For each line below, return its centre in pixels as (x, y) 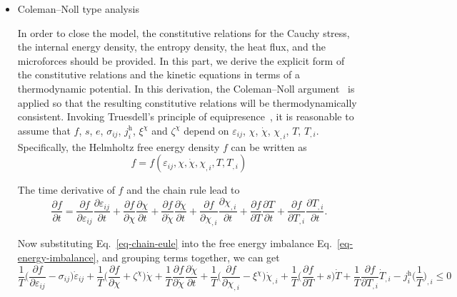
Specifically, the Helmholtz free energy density (119, 146)
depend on (206, 130)
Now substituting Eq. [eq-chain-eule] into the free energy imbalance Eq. (175, 243)
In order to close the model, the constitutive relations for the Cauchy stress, (184, 32)
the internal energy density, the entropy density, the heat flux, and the (171, 47)
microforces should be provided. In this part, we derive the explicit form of (181, 60)
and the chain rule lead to (183, 190)
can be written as (269, 146)
